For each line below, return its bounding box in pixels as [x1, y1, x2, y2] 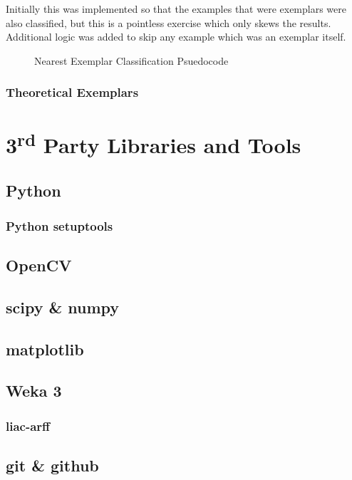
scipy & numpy [6, 296, 120, 318]
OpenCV [6, 254, 72, 276]
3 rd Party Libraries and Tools [6, 127, 301, 160]
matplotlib [6, 338, 84, 360]
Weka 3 [6, 380, 62, 402]
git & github [6, 454, 99, 476]
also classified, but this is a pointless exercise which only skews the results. [6, 15, 331, 30]
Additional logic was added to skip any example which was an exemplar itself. [6, 29, 346, 44]
